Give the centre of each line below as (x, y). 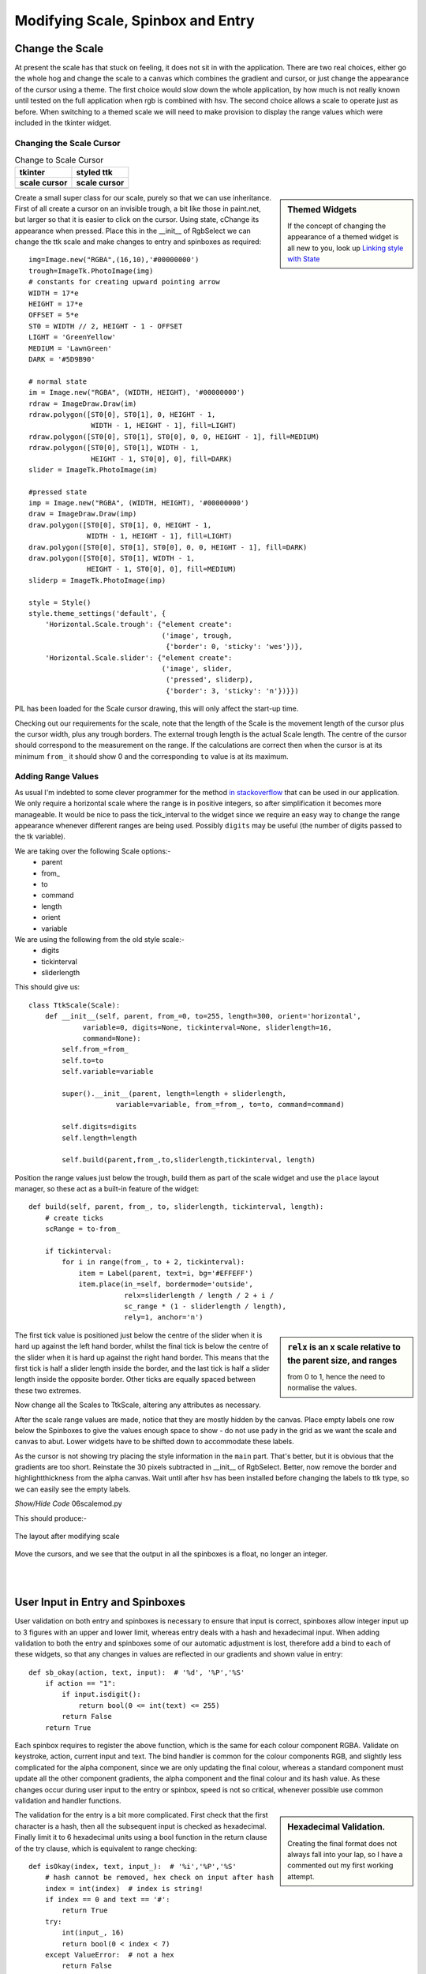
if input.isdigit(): (101, 1694)
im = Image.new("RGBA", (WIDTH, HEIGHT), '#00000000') (137, 392)
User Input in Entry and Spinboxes (100, 1602)
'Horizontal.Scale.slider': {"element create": (138, 658)
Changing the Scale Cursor (67, 143)
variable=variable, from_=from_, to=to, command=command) (230, 1105)
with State (304, 259)
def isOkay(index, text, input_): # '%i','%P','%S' (133, 1866)
